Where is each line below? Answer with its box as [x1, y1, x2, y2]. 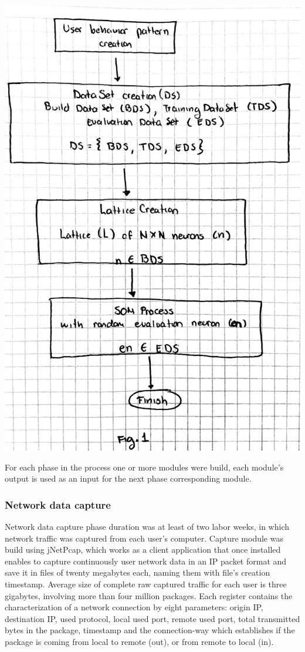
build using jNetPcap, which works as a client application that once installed [5, 543, 281, 556]
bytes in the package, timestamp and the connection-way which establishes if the [5, 624, 295, 636]
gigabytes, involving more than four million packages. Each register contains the [5, 589, 293, 601]
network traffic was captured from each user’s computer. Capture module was [5, 532, 283, 544]
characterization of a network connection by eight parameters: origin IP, [5, 601, 263, 613]
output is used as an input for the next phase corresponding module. [5, 472, 252, 485]
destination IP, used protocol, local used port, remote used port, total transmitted [5, 612, 300, 624]
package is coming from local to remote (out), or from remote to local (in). [5, 635, 274, 647]
